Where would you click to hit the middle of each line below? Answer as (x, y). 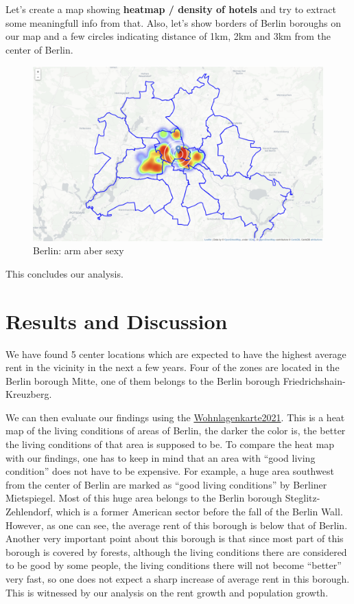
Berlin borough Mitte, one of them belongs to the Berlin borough (143, 380)
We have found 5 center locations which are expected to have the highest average (176, 354)
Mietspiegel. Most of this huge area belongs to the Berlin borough (144, 498)
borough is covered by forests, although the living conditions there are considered (176, 551)
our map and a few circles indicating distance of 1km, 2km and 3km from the (168, 36)
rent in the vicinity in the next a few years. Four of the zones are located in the (173, 367)
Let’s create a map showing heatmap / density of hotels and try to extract (171, 9)
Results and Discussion (117, 321)
